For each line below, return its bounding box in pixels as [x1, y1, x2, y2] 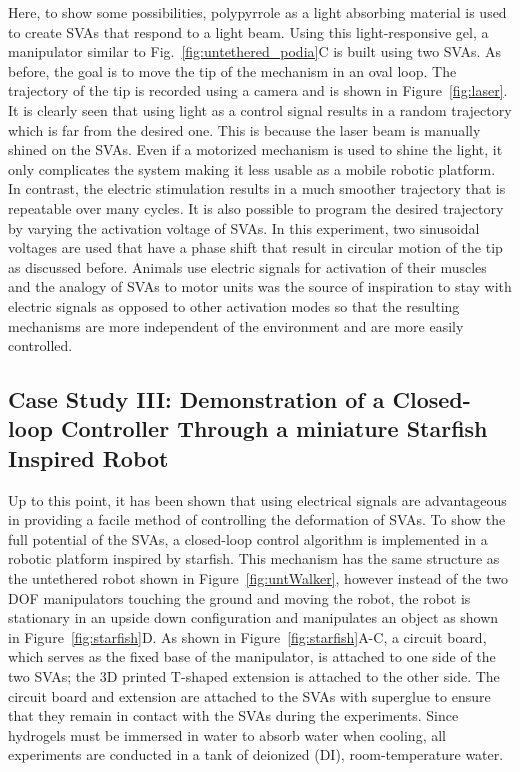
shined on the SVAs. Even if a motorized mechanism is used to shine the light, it [8, 139, 503, 160]
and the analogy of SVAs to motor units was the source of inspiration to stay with [8, 276, 512, 297]
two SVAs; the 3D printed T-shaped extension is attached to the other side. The [8, 666, 500, 687]
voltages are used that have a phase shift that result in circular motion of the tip [8, 237, 503, 258]
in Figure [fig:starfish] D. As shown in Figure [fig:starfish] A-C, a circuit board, [8, 626, 487, 647]
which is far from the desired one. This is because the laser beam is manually [8, 119, 481, 140]
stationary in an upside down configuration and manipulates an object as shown [8, 607, 499, 628]
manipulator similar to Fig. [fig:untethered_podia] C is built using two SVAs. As [8, 41, 502, 62]
